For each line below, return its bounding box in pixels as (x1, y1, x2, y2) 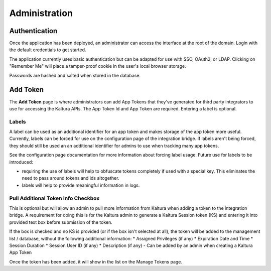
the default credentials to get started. (9, 47, 86, 53)
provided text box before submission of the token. (9, 219, 113, 225)
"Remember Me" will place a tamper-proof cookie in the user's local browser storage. (9, 63, 187, 69)
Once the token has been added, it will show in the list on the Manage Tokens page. (9, 258, 183, 264)
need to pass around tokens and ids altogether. (22, 175, 119, 181)
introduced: (9, 159, 34, 165)
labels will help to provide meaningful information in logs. (22, 182, 140, 188)
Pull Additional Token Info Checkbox (9, 195, 100, 202)
